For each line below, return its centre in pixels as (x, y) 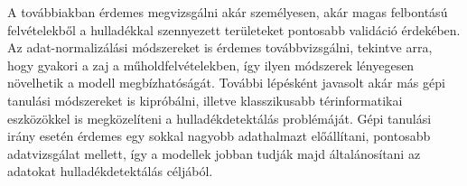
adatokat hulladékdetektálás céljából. (110, 171)
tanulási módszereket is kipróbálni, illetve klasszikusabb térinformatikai (205, 100)
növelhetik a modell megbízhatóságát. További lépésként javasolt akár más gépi (226, 83)
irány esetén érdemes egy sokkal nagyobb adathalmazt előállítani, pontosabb (219, 136)
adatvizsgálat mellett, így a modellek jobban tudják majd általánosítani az (214, 153)
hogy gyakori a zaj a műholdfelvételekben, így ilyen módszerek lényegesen (211, 65)
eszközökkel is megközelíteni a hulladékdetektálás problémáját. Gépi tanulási (219, 118)
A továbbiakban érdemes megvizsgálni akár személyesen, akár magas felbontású (228, 12)
